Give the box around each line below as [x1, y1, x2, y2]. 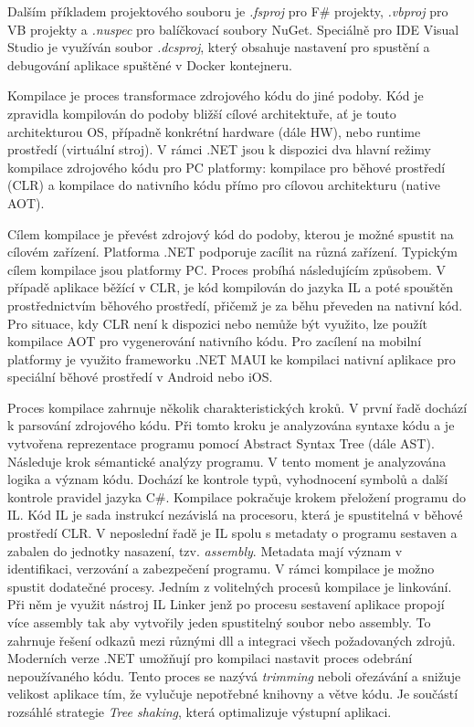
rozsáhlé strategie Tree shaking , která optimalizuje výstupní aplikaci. [7, 701, 392, 721]
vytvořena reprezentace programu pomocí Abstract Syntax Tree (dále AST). [7, 434, 435, 453]
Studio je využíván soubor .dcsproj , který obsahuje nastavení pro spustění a [7, 37, 430, 57]
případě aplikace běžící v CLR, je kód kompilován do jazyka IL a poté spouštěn [7, 278, 454, 297]
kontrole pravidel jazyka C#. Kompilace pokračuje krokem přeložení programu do [7, 487, 466, 506]
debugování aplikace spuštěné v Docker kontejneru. [7, 55, 292, 74]
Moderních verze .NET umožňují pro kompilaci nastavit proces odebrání [7, 648, 413, 668]
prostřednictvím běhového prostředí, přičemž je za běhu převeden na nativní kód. [7, 295, 463, 314]
